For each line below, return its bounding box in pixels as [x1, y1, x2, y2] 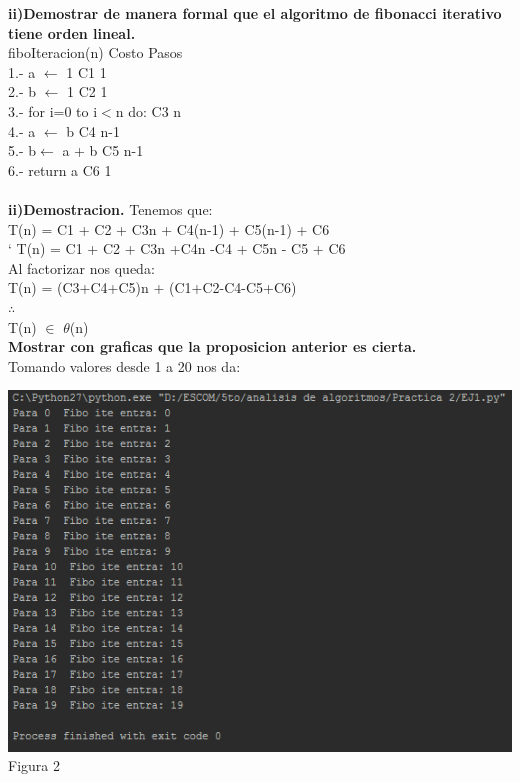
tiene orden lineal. [8, 22, 136, 43]
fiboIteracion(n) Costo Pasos [8, 42, 183, 63]
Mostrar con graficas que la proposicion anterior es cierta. [8, 336, 417, 357]
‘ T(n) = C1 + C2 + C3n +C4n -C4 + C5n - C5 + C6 [8, 238, 346, 259]
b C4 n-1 [66, 120, 120, 141]
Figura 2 [8, 755, 60, 776]
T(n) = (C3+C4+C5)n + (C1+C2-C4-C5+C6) [8, 277, 297, 298]
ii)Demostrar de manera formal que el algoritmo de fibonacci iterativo [8, 3, 502, 23]
